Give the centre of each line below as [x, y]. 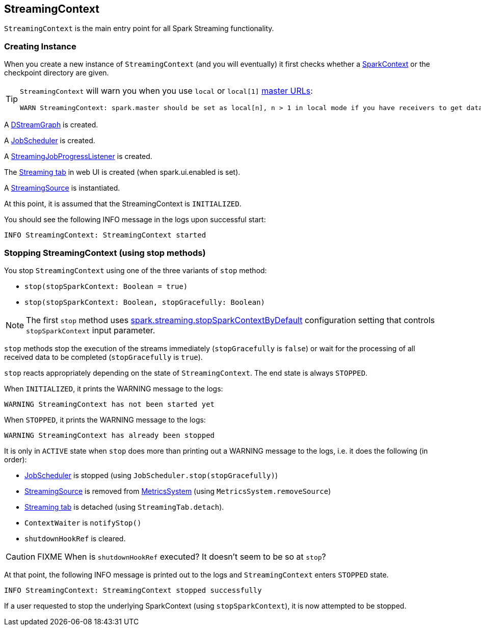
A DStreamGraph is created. [51, 125]
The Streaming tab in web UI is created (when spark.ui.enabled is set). [122, 172]
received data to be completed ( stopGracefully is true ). [103, 357]
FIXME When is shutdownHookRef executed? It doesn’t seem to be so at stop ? [182, 556]
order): [16, 459]
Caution [21, 556]
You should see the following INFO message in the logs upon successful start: [135, 220]
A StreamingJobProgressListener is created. [78, 156]
